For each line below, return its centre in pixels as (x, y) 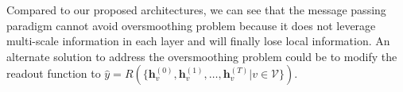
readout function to (54, 73)
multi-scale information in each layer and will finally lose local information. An (198, 41)
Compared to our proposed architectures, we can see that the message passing (196, 10)
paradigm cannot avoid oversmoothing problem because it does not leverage (191, 25)
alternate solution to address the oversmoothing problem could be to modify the (202, 56)
